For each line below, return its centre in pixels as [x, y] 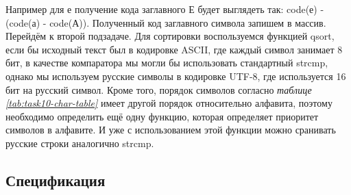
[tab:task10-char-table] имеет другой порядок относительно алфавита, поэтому [169, 103]
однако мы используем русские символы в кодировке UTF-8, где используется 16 [176, 76]
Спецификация [56, 180]
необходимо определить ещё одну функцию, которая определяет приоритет [162, 116]
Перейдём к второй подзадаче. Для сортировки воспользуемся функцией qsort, [170, 36]
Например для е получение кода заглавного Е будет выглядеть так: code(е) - [165, 9]
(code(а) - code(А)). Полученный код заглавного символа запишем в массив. [166, 22]
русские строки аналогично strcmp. [80, 143]
